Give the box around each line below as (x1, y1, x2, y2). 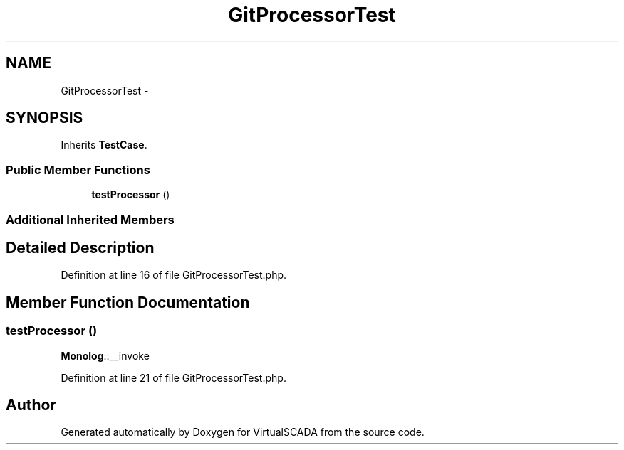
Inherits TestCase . (61, 139, 147, 151)
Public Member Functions (6, 162, 150, 177)
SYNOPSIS (6, 109, 83, 127)
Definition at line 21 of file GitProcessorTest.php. (61, 371, 286, 384)
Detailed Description (6, 238, 155, 257)
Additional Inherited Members (6, 212, 175, 227)
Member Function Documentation (6, 293, 250, 311)
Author (6, 396, 56, 414)
